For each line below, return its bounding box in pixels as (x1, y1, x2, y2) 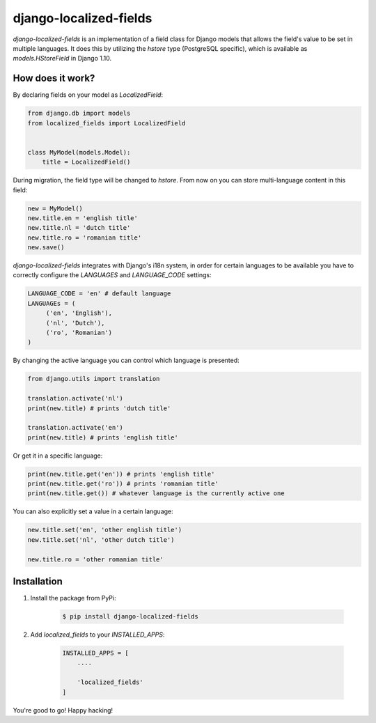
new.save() (27, 244, 65, 251)
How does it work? (13, 72, 95, 84)
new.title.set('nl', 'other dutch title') (27, 536, 175, 543)
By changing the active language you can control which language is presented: (13, 356, 240, 365)
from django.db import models (27, 109, 131, 118)
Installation (13, 575, 63, 588)
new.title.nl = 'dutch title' (27, 224, 131, 232)
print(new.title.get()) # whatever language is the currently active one (27, 490, 285, 497)
